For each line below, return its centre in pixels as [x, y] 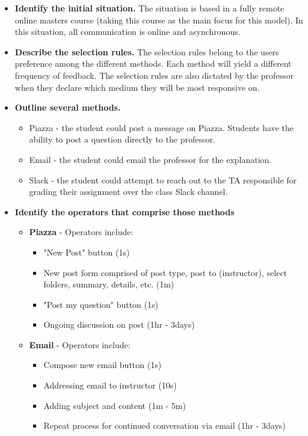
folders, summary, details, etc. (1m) [109, 284]
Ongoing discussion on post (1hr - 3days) [119, 324]
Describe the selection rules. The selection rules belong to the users [147, 51]
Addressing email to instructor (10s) [110, 385]
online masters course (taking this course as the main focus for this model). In [159, 20]
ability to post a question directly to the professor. [122, 139]
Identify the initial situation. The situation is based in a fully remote [149, 8]
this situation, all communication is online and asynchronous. [128, 32]
